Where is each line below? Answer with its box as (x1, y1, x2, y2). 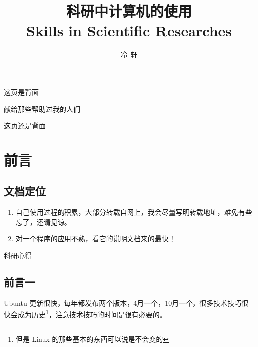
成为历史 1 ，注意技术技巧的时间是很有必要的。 (17, 308, 167, 320)
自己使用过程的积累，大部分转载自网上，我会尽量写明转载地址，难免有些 (15, 207, 252, 217)
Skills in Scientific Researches (26, 20, 232, 41)
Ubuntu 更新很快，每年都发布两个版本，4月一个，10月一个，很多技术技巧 (4, 297, 242, 308)
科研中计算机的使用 (66, 1, 192, 21)
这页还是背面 (4, 120, 46, 131)
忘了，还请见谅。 (15, 216, 71, 227)
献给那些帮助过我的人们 (4, 103, 80, 114)
